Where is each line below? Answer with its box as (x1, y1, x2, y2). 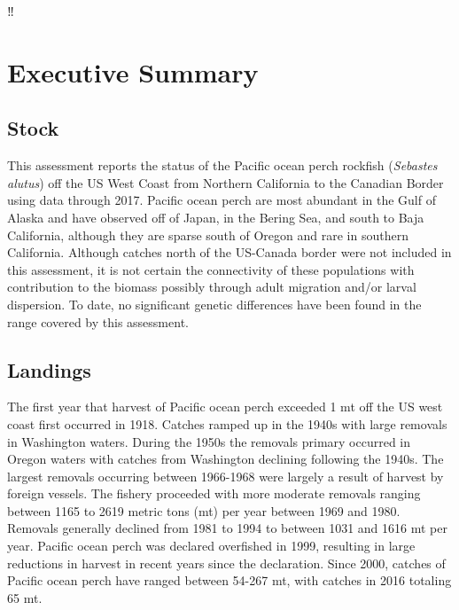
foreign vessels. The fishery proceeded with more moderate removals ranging (7, 484, 421, 503)
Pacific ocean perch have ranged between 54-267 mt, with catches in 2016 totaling (7, 571, 452, 590)
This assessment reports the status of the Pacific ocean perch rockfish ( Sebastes (7, 156, 438, 175)
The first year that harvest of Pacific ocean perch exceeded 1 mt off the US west (7, 397, 443, 416)
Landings (7, 356, 91, 383)
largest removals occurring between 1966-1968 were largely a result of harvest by (7, 466, 444, 485)
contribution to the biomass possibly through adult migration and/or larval (7, 278, 416, 296)
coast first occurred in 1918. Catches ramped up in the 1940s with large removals (7, 414, 447, 433)
